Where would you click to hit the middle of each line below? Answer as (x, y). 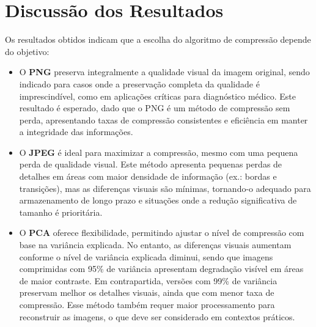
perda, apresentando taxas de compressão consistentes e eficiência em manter (164, 119)
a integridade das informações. (76, 132)
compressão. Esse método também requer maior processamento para (147, 304)
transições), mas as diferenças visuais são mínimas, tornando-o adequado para (165, 188)
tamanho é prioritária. (61, 212)
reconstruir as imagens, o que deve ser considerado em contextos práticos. (157, 316)
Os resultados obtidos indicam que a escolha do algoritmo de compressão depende (158, 39)
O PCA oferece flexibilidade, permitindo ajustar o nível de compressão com (162, 233)
